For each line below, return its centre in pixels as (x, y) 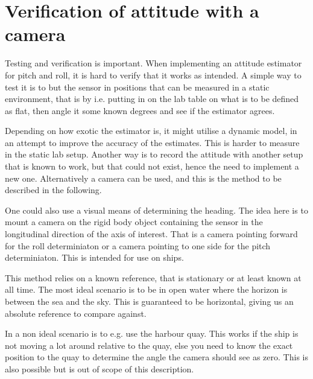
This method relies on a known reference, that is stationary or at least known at (153, 277)
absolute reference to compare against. (76, 313)
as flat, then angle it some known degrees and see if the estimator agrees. (140, 110)
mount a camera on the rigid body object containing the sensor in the (134, 222)
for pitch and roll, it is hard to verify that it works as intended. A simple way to (153, 75)
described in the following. (53, 190)
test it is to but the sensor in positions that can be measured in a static (137, 87)
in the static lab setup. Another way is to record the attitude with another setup (154, 154)
